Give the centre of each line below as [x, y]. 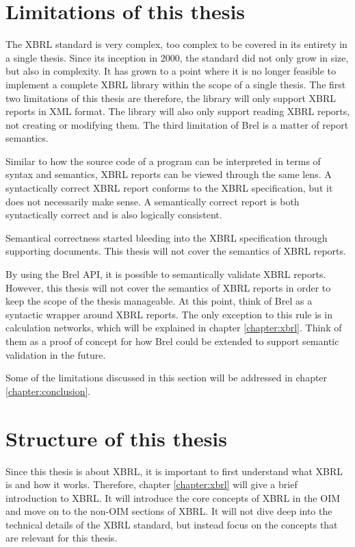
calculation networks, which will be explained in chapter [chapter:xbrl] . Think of [174, 328]
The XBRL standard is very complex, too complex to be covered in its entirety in [176, 44]
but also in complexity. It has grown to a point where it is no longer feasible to [171, 71]
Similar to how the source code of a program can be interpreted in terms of [163, 161]
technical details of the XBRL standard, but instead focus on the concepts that [172, 524]
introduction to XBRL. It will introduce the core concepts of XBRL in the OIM [173, 497]
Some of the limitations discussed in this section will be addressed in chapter [167, 378]
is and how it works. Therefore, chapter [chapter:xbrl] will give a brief [152, 484]
